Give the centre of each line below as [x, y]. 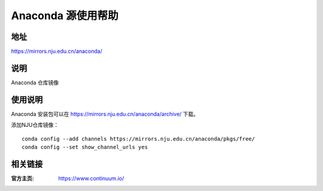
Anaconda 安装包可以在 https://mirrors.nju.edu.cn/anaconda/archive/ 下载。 [105, 114]
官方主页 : [22, 178]
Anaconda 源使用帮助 [65, 16]
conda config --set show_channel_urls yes [85, 147]
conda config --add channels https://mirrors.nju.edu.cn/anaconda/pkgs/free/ [138, 139]
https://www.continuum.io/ [91, 178]
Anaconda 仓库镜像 [35, 82]
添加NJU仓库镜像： [35, 125]
